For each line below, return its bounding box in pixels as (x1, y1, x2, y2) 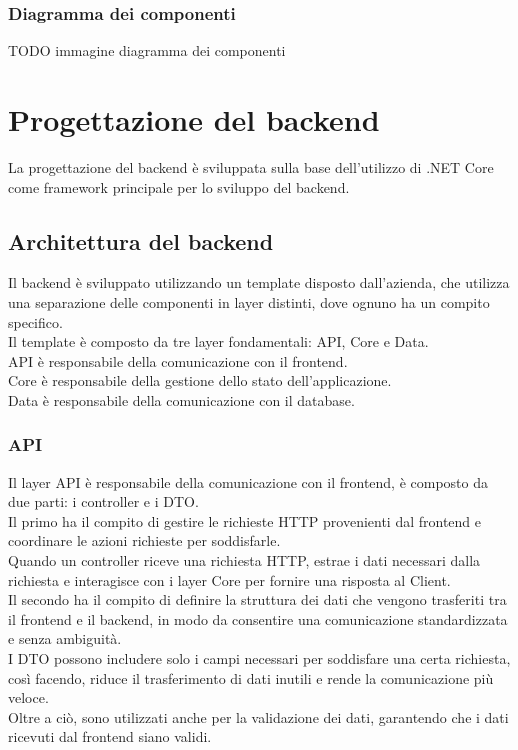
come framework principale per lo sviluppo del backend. (8, 176, 350, 197)
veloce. (8, 687, 49, 708)
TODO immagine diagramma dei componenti (8, 40, 286, 61)
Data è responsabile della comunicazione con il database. (8, 389, 355, 410)
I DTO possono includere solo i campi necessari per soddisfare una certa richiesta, (8, 648, 511, 669)
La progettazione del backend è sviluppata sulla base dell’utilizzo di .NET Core (8, 156, 494, 177)
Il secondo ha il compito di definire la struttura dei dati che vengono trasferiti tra (8, 589, 507, 610)
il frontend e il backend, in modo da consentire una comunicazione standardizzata (8, 608, 508, 629)
